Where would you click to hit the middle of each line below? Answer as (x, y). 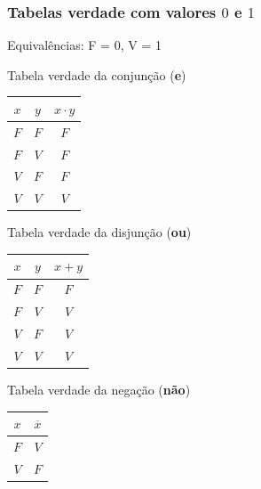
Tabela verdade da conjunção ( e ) (97, 74)
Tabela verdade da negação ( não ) (99, 389)
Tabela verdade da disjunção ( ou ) (99, 232)
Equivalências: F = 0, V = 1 (84, 45)
